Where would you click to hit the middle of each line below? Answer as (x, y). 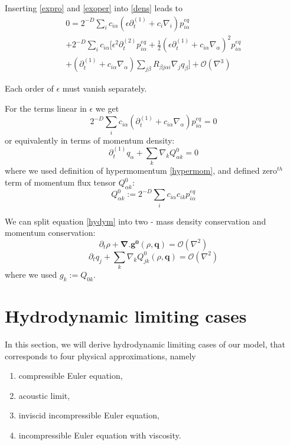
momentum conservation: (50, 233)
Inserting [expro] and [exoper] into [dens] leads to (94, 8)
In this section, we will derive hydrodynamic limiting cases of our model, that (145, 344)
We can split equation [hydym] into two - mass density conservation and (136, 221)
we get (107, 108)
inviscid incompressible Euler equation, (89, 415)
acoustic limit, (44, 395)
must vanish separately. (105, 88)
